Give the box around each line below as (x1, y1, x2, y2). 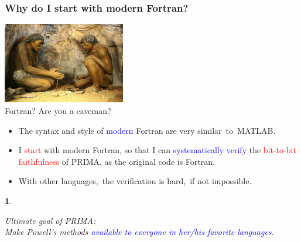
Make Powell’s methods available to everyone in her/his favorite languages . (5, 226, 274, 238)
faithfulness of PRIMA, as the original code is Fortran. (18, 155, 215, 167)
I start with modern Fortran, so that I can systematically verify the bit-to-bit (18, 144, 296, 156)
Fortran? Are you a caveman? (5, 105, 111, 117)
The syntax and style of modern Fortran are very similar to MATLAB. (18, 124, 276, 136)
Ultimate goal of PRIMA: (5, 214, 96, 226)
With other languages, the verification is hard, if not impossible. (18, 175, 252, 187)
